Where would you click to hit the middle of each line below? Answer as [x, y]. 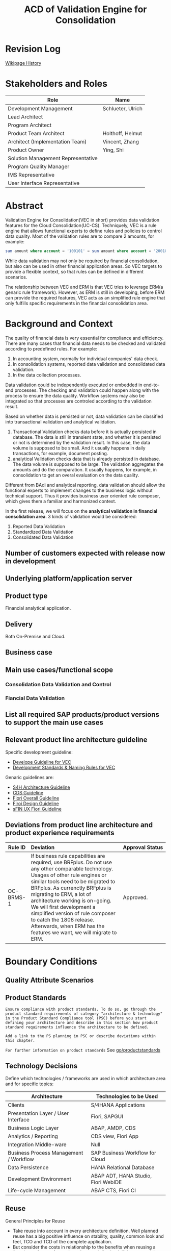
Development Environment [39, 1179]
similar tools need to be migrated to [73, 881]
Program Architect [30, 125]
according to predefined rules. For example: [51, 348]
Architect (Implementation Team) [47, 141]
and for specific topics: [30, 1084]
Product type [26, 596]
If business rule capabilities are [68, 856]
